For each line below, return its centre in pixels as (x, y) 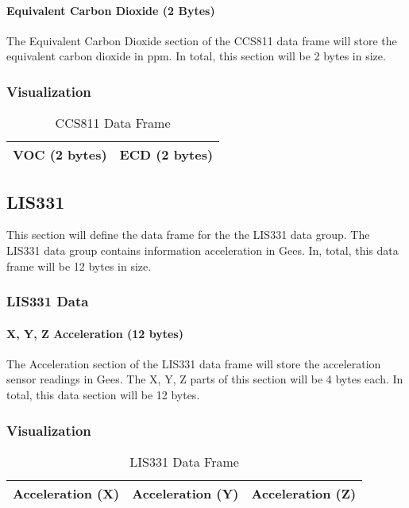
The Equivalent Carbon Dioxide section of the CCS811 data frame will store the (202, 40)
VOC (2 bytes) (60, 155)
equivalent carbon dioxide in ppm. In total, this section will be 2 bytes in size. (196, 56)
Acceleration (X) (66, 493)
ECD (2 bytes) (166, 155)
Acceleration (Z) (304, 493)
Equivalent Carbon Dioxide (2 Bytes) (111, 10)
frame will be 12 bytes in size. (79, 266)
